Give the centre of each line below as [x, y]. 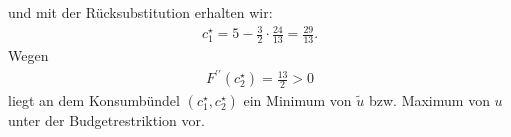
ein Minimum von [297, 100]
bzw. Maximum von [429, 100]
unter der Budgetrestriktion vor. [106, 120]
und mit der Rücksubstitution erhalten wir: [140, 12]
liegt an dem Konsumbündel [94, 100]
